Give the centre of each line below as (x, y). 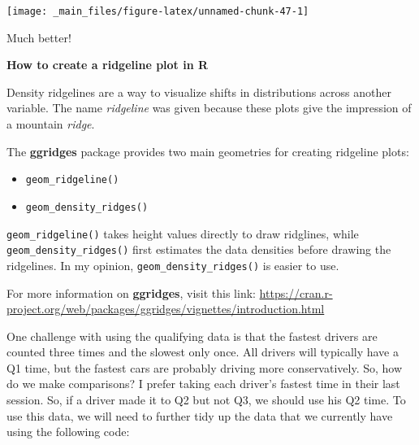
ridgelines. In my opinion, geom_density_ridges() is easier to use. (173, 265)
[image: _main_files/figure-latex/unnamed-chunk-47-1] (158, 11)
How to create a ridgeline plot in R (108, 65)
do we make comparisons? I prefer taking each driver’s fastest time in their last (203, 384)
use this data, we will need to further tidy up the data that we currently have (200, 415)
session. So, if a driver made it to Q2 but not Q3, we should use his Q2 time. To (206, 400)
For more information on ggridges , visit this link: (131, 292)
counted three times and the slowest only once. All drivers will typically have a (203, 352)
